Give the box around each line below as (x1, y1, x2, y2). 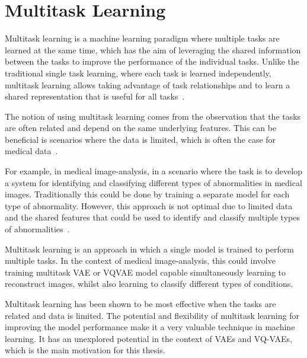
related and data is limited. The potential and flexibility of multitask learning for (5, 309, 299, 321)
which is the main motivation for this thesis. (5, 344, 165, 356)
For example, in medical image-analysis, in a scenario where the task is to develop (5, 165, 302, 177)
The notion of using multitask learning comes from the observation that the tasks (5, 110, 301, 122)
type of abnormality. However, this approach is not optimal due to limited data (5, 199, 293, 212)
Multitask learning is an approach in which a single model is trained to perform (5, 242, 294, 255)
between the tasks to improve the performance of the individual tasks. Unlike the (5, 55, 300, 68)
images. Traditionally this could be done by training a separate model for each (5, 188, 290, 200)
